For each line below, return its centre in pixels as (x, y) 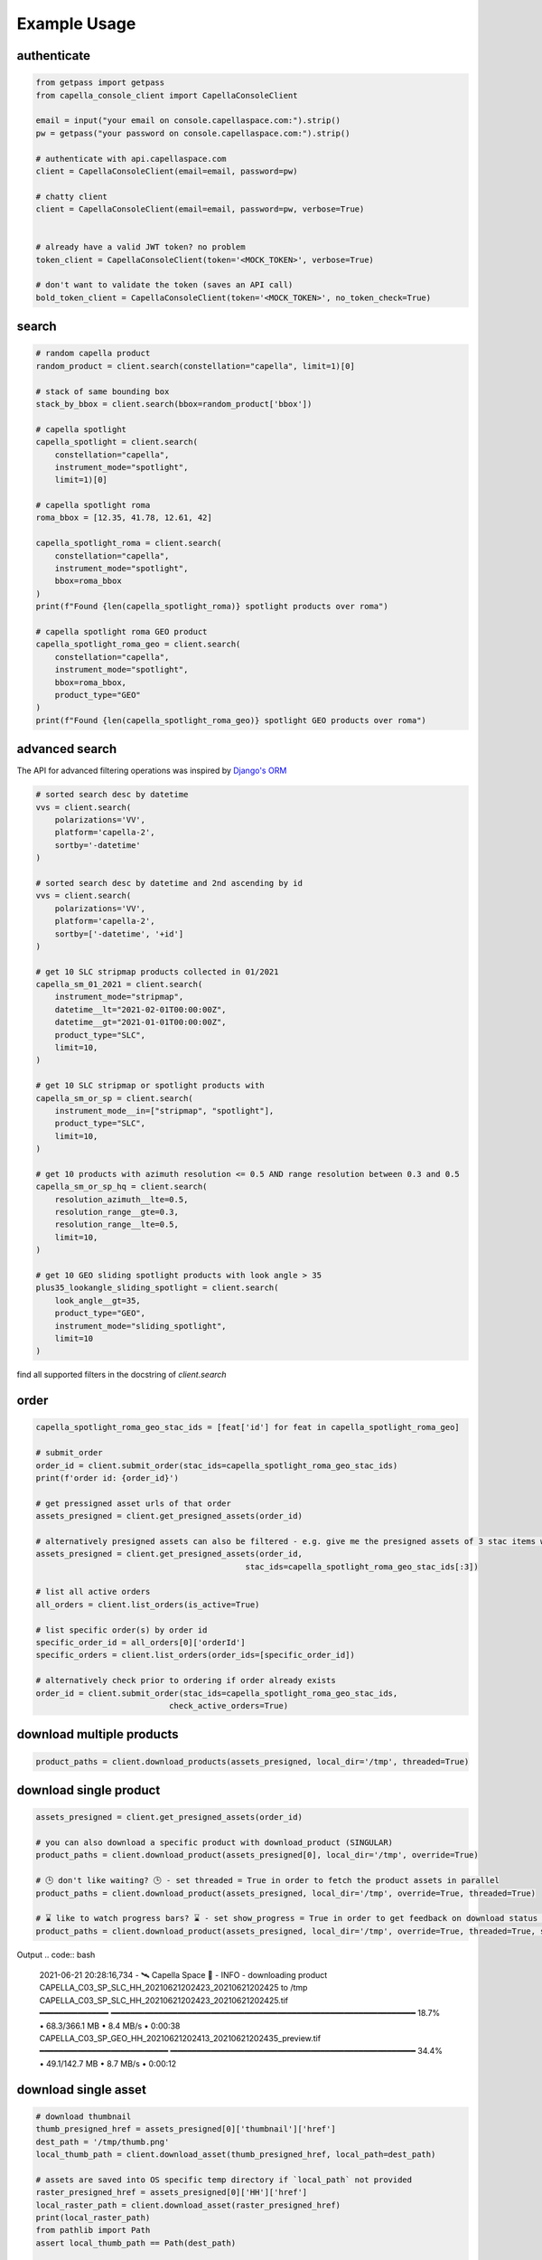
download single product (89, 1790)
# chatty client (72, 196)
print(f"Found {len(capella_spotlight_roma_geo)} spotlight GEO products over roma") (231, 720)
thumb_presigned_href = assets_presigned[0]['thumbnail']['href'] (186, 2129)
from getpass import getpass (100, 83)
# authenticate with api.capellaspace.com (131, 159)
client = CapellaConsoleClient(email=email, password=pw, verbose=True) (200, 209)
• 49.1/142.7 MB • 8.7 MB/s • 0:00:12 (108, 2063)
